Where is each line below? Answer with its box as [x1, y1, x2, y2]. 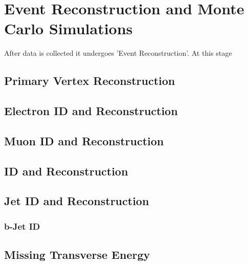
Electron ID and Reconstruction [4, 103, 178, 119]
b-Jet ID [4, 219, 40, 232]
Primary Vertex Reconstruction [4, 73, 175, 89]
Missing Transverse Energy [4, 247, 150, 262]
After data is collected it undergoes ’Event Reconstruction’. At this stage [4, 48, 232, 58]
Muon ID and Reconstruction [4, 132, 164, 148]
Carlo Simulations [4, 18, 133, 39]
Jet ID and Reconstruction [4, 193, 149, 209]
